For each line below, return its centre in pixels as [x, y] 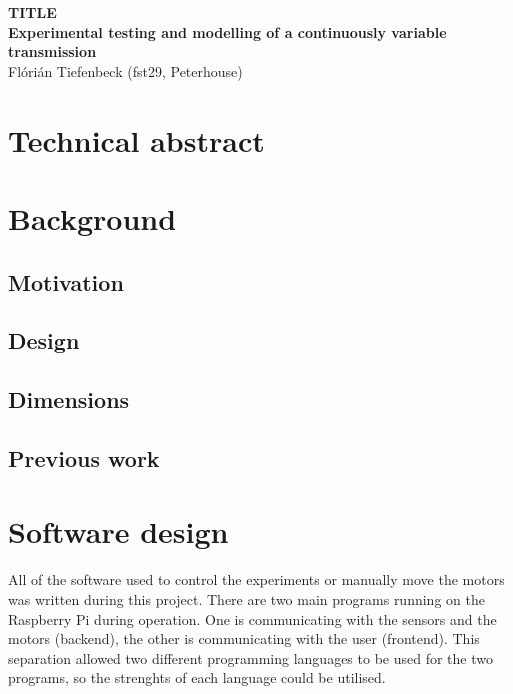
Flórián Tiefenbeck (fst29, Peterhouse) [125, 70]
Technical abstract [136, 139]
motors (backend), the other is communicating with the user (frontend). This [244, 638]
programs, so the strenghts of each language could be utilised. [197, 677]
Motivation [66, 281]
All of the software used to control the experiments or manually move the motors [256, 579]
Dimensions [69, 399]
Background [92, 217]
